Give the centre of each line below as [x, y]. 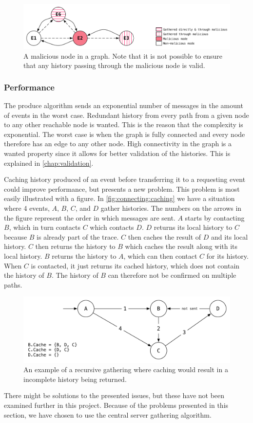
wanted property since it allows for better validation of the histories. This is [117, 153]
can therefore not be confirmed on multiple [172, 275]
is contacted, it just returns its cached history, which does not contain [135, 265]
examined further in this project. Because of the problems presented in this [116, 405]
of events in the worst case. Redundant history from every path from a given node [126, 115]
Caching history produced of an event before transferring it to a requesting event [125, 179]
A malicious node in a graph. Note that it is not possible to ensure [123, 56]
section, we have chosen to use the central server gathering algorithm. [108, 414]
